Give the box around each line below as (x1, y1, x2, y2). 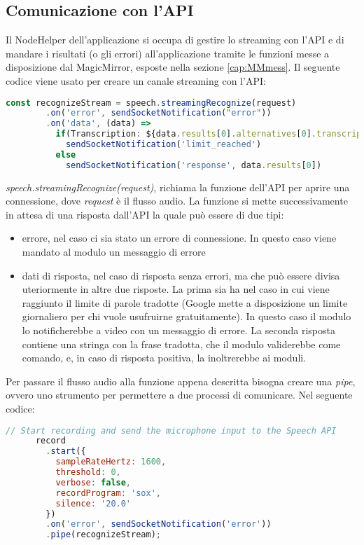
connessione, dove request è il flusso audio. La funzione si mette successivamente (6, 193, 348, 208)
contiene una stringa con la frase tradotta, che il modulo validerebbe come (22, 336, 341, 351)
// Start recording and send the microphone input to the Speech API (6, 425, 337, 436)
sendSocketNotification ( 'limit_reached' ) (65, 139, 262, 150)
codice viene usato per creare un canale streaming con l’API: (6, 73, 266, 88)
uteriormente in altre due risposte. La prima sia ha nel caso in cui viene (22, 282, 330, 296)
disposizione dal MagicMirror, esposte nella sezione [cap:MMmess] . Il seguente (6, 60, 340, 74)
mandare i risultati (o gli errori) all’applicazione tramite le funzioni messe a (6, 46, 330, 60)
